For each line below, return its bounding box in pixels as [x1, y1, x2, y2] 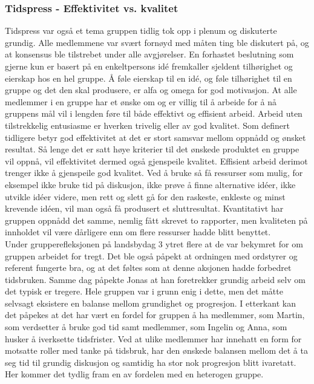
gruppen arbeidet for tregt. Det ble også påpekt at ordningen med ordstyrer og [5, 249, 298, 262]
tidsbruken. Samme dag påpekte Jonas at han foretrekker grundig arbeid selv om [5, 273, 306, 285]
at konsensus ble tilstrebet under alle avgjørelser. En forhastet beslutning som [5, 48, 294, 60]
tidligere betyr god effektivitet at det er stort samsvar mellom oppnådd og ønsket [5, 131, 306, 143]
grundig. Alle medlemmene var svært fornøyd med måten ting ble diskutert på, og [5, 36, 309, 48]
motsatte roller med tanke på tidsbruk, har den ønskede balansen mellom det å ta [5, 344, 308, 357]
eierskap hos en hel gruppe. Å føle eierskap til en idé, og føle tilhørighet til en [5, 71, 292, 84]
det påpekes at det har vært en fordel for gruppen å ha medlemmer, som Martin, [5, 308, 305, 321]
